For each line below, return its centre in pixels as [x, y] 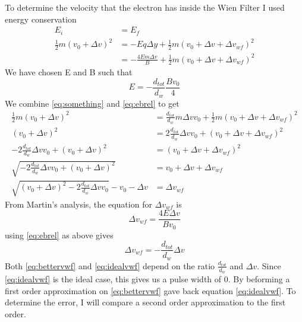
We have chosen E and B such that [69, 72]
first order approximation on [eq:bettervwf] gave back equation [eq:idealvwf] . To [150, 290]
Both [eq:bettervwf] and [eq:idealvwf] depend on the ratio [110, 265]
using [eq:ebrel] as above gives [59, 235]
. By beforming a [259, 279]
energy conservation [41, 19]
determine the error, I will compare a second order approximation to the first [145, 302]
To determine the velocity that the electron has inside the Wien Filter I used [145, 7]
